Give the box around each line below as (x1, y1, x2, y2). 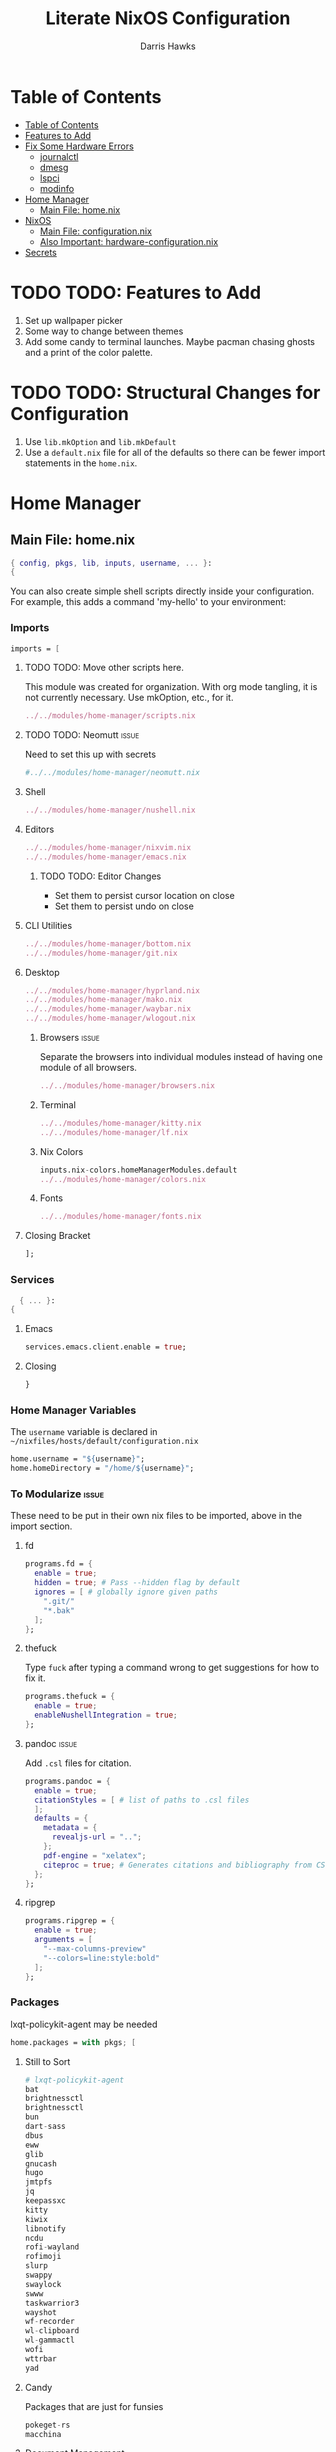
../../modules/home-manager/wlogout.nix (24, 1013, 196, 1024)
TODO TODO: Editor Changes (39, 870, 162, 882)
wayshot (24, 2307, 57, 2317)
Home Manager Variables (10, 1403, 137, 1417)
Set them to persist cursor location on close (54, 889, 235, 901)
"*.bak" (43, 1605, 75, 1616)
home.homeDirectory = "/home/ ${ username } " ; (10, 1463, 195, 1474)
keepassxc (24, 2196, 67, 2206)
